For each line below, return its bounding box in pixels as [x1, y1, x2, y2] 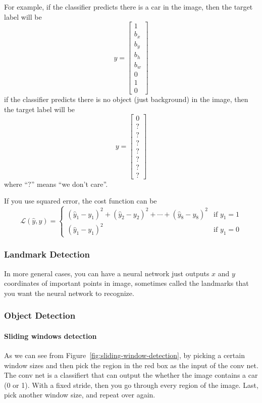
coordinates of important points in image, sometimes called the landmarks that [4, 278, 249, 288]
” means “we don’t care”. [31, 178, 108, 189]
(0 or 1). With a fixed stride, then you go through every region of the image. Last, [4, 379, 258, 390]
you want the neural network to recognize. [4, 287, 134, 298]
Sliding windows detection [4, 330, 97, 341]
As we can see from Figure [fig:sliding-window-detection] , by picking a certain [4, 350, 245, 361]
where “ [4, 178, 28, 189]
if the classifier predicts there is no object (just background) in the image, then [4, 94, 248, 105]
